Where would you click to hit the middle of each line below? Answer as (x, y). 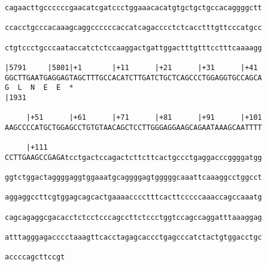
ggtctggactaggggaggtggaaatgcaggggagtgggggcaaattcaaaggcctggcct (133, 178)
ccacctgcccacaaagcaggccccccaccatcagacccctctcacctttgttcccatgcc (133, 28)
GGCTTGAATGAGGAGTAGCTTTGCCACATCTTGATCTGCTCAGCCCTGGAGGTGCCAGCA (133, 78)
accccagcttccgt (35, 257)
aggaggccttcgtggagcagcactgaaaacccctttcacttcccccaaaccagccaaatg (133, 197)
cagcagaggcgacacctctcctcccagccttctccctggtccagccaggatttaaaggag (133, 217)
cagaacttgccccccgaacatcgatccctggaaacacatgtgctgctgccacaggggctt (133, 8)
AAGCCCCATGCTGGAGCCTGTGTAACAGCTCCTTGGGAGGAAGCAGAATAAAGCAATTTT (133, 127)
